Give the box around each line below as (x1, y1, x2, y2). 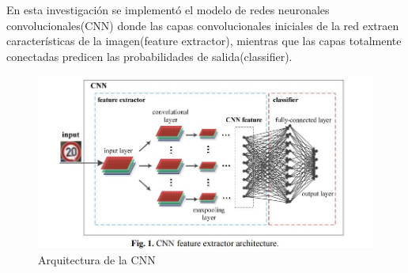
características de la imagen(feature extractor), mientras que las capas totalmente (6, 32, 402, 49)
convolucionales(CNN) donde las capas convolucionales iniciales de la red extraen (6, 17, 399, 33)
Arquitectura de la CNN (38, 252, 156, 268)
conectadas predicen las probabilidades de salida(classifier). (6, 47, 293, 64)
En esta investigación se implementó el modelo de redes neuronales (6, 2, 330, 17)
